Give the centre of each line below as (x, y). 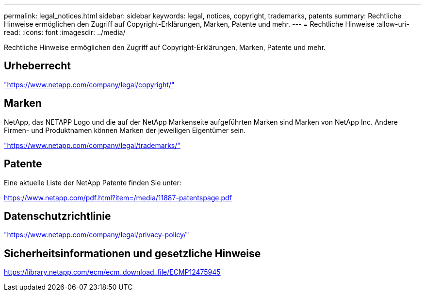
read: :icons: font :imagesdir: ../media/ (65, 32)
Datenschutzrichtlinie (57, 216)
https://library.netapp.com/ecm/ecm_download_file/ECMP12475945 (112, 272)
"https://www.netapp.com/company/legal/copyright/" (89, 84)
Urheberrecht (37, 66)
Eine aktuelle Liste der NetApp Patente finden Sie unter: (93, 182)
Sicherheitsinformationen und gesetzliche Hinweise (132, 253)
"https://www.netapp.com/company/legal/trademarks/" (92, 145)
